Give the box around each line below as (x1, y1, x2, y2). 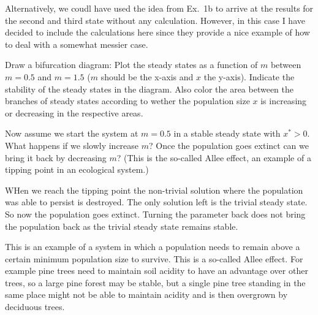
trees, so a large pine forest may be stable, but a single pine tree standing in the (5, 276, 306, 289)
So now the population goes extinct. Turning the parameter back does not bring (5, 207, 306, 220)
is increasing (260, 94, 307, 107)
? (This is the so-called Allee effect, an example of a (116, 151, 311, 164)
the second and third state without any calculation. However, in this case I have (5, 13, 305, 26)
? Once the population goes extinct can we (149, 139, 309, 151)
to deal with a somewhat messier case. (5, 37, 148, 50)
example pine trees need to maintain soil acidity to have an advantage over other (5, 264, 308, 277)
